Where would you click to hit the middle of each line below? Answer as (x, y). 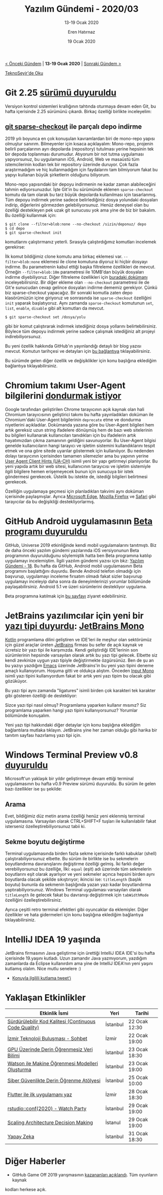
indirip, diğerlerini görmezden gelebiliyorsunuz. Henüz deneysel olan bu (77, 205)
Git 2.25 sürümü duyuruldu (61, 93)
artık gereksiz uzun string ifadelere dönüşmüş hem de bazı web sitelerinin (79, 430)
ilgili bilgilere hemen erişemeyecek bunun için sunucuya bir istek (69, 471)
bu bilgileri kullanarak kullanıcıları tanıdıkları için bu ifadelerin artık (71, 435)
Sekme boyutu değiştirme (45, 842)
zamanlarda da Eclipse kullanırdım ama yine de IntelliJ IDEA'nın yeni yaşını (79, 963)
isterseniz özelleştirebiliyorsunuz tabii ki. (45, 827)
